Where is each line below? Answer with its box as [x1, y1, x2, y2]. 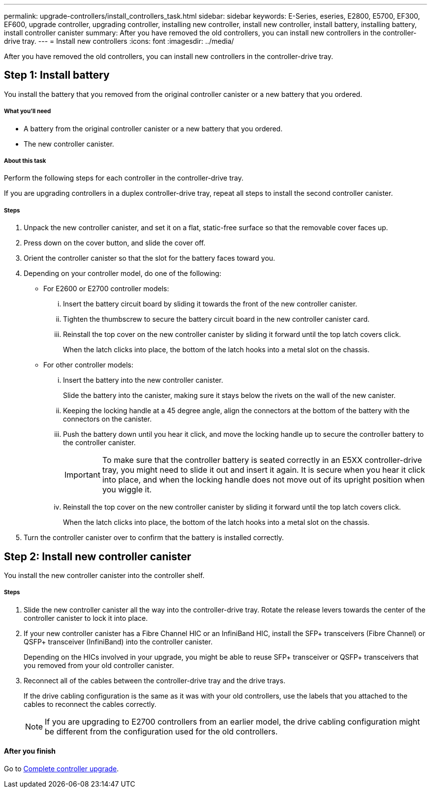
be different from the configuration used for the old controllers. [45, 726, 278, 736]
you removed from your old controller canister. [24, 661, 174, 670]
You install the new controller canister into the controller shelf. [4, 571, 205, 580]
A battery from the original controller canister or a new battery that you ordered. [24, 124, 283, 133]
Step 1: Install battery [4, 69, 110, 82]
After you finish [4, 747, 56, 756]
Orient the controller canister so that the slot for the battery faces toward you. [24, 254, 276, 263]
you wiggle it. [102, 485, 152, 495]
